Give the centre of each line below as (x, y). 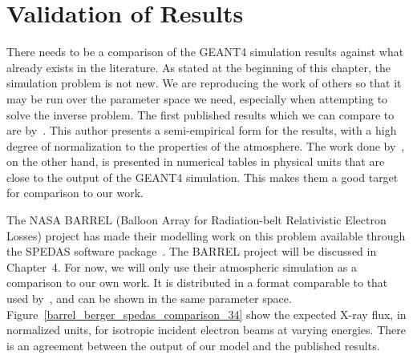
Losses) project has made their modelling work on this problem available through (206, 235)
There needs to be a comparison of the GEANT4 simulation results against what (205, 52)
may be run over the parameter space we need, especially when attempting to (197, 98)
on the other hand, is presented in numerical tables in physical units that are (196, 161)
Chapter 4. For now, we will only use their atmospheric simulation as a (182, 266)
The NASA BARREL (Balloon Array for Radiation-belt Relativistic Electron (196, 220)
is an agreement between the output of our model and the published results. (193, 345)
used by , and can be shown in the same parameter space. (149, 298)
